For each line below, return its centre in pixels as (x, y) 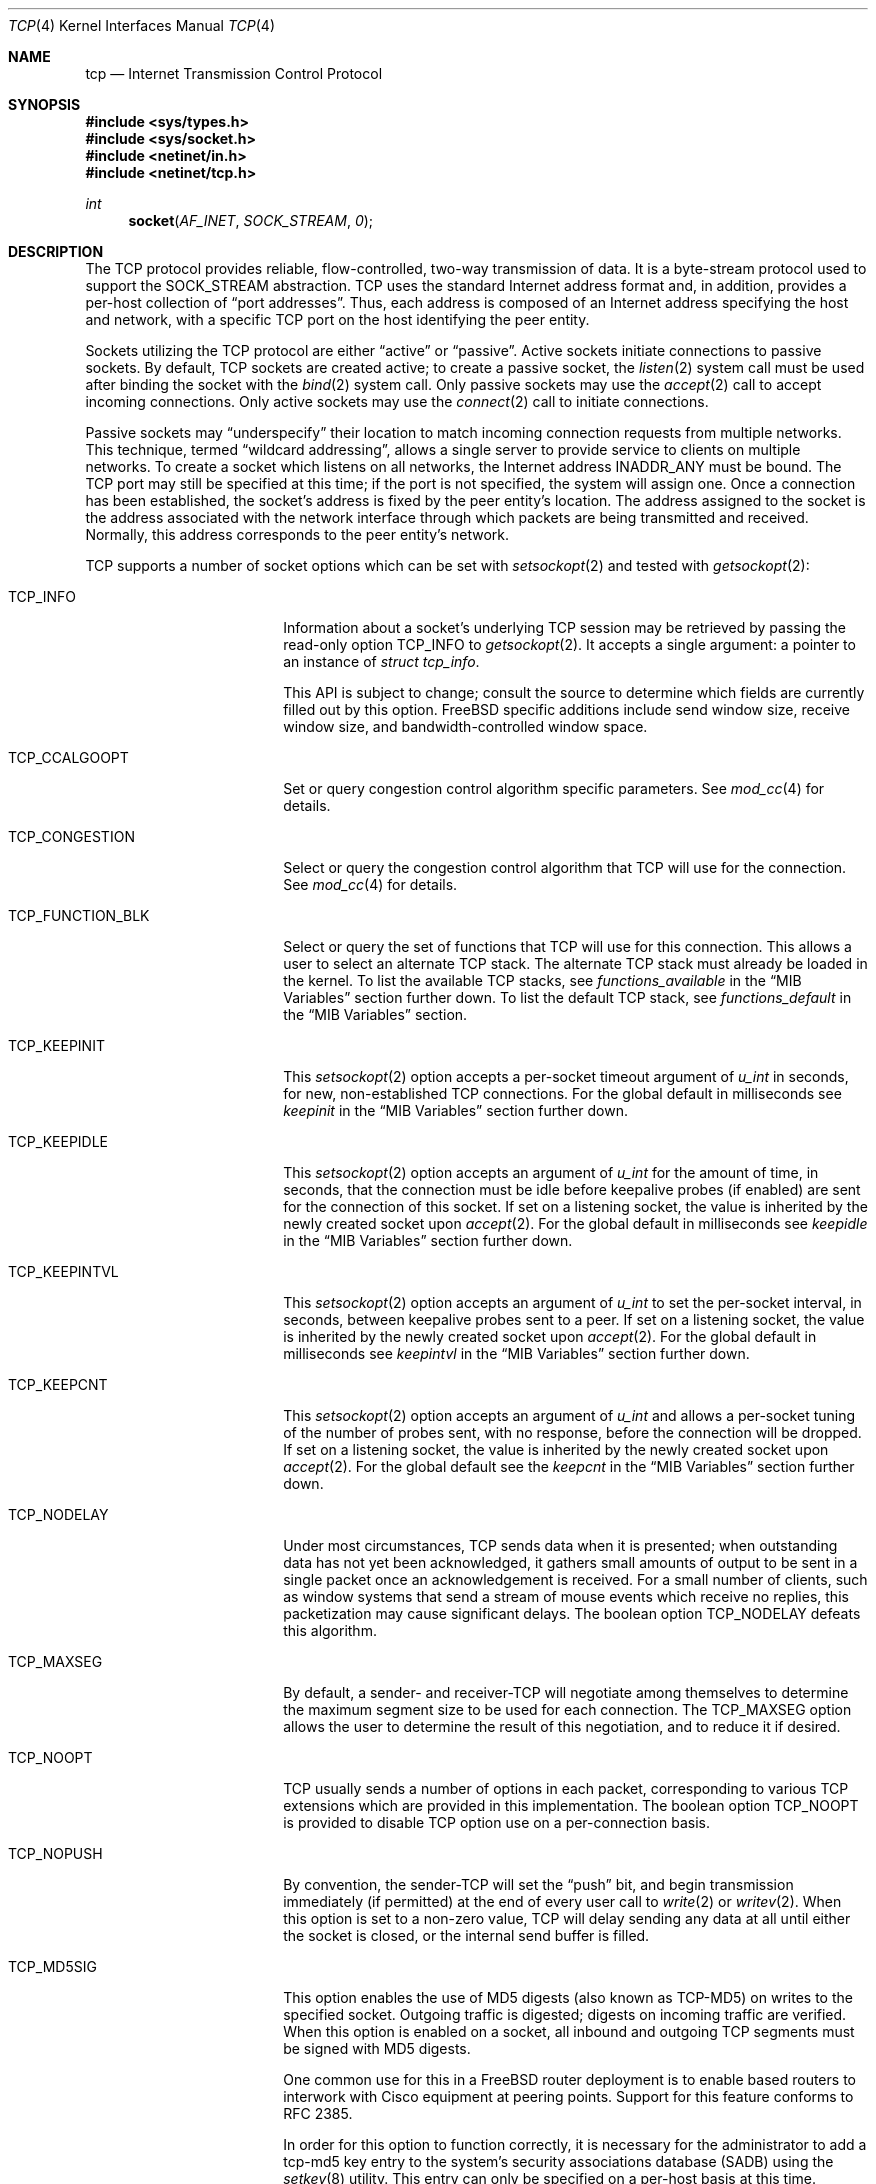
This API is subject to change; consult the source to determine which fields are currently (574, 692)
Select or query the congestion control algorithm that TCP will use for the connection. (565, 867)
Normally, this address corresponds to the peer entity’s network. (297, 534)
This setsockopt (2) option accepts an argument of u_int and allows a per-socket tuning (569, 1415)
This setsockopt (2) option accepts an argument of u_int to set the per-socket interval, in (572, 1302)
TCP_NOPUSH (55, 1853)
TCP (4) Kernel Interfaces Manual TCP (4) (142, 25)
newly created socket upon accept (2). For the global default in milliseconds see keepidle (575, 1223)
